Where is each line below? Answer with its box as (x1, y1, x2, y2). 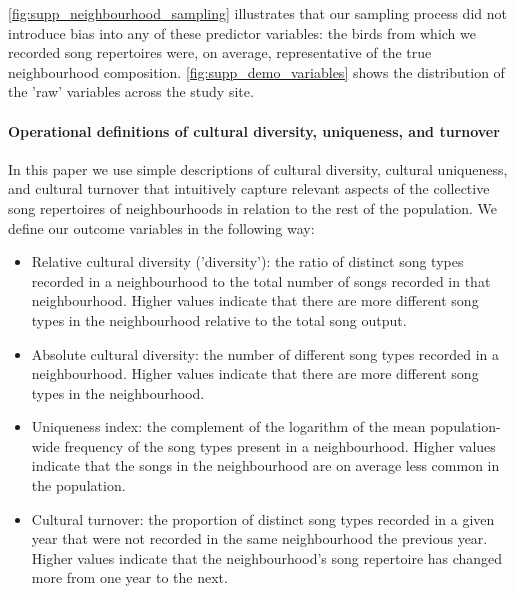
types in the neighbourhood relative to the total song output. (31, 309, 407, 330)
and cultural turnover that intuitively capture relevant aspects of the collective (8, 178, 490, 199)
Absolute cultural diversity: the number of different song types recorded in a (31, 343, 500, 364)
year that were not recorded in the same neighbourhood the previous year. (31, 528, 488, 549)
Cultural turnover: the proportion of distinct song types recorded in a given (31, 508, 495, 529)
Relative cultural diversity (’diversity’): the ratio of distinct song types (31, 251, 464, 272)
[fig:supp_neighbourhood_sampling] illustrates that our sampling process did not (8, 3, 507, 23)
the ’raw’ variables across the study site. (8, 81, 254, 102)
